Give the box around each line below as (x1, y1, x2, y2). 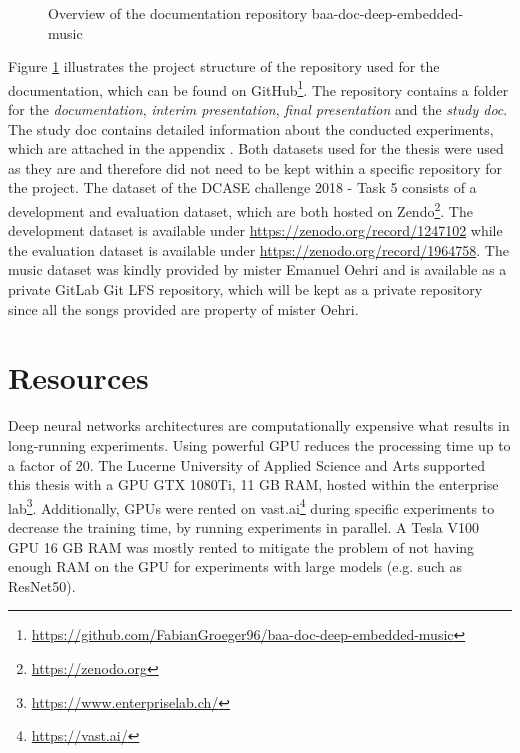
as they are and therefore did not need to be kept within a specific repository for (8, 157, 502, 178)
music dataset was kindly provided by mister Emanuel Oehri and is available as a (8, 259, 507, 280)
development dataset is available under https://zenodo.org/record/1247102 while (8, 220, 503, 241)
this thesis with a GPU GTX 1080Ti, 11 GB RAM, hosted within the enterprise (8, 474, 499, 495)
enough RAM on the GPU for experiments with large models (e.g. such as (8, 556, 462, 577)
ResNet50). (8, 575, 76, 596)
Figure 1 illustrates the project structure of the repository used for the (8, 56, 440, 77)
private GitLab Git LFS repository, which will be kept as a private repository (8, 279, 483, 300)
